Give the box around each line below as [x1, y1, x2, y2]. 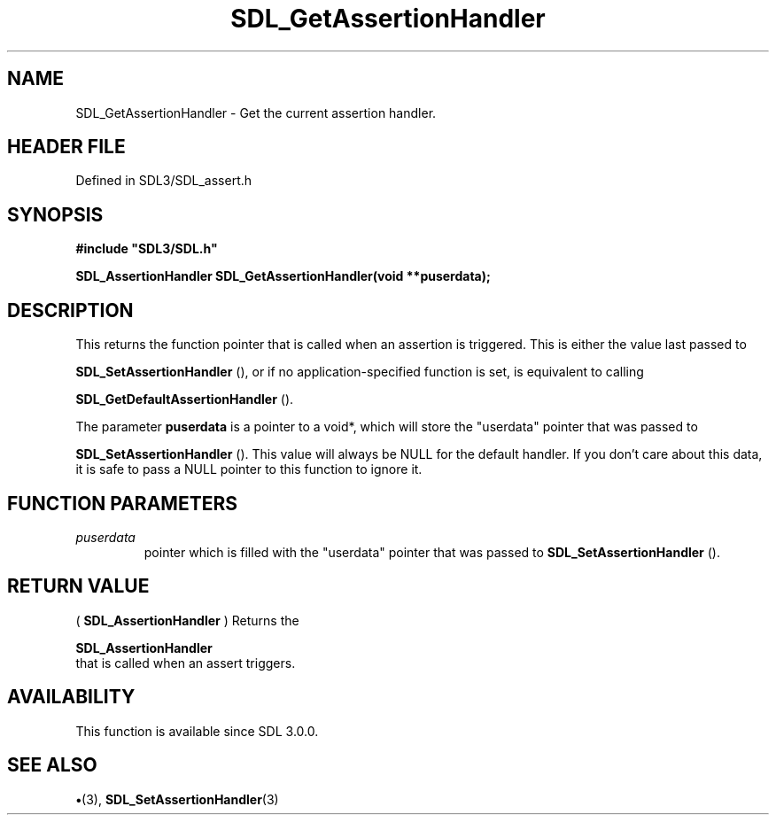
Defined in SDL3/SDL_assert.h [75, 173, 252, 189]
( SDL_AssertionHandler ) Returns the [75, 612, 299, 628]
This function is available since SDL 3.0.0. [75, 723, 319, 739]
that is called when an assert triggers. [75, 655, 296, 671]
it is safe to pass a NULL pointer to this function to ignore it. [75, 461, 423, 477]
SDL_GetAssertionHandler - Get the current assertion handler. [75, 105, 437, 120]
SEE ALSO [7, 754, 97, 777]
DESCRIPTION [7, 299, 134, 322]
